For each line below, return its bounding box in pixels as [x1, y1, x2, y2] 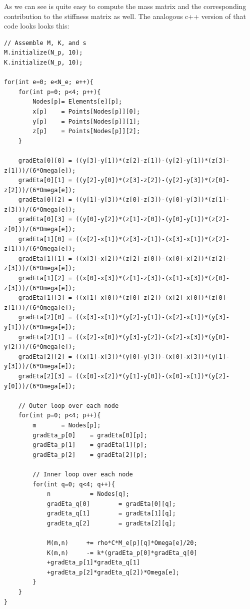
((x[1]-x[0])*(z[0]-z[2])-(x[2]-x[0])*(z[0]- [75, 294, 230, 302]
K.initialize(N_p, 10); [4, 59, 83, 66]
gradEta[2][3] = [18, 372, 72, 380]
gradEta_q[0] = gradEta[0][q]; [46, 500, 176, 507]
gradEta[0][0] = [18, 157, 72, 164]
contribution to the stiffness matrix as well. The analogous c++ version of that [4, 11, 246, 21]
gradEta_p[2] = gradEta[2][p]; [32, 451, 147, 458]
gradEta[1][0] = [18, 235, 72, 243]
